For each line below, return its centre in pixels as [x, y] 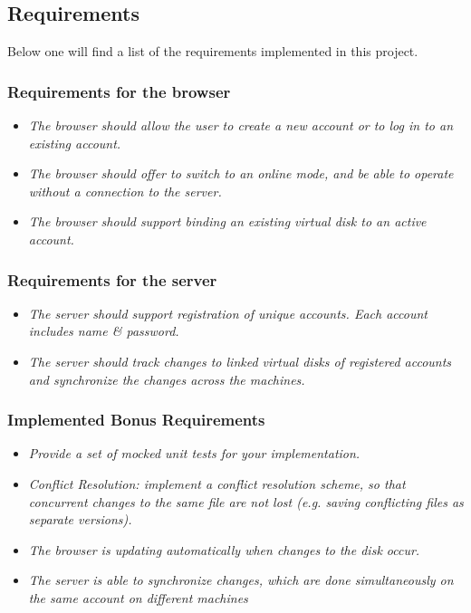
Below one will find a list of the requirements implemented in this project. [213, 51]
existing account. [75, 143]
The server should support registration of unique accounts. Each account [228, 313]
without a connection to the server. [125, 191]
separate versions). [80, 519]
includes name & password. [104, 331]
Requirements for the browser [119, 91]
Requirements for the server [112, 279]
